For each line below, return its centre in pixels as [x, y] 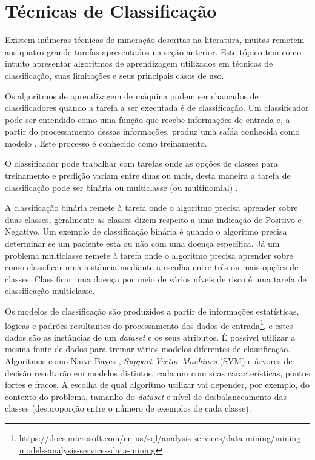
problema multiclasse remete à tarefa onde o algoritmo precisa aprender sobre [149, 255]
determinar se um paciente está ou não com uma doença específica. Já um [142, 243]
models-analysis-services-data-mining [87, 449]
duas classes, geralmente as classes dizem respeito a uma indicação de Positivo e [153, 219]
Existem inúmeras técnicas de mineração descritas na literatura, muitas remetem [155, 40]
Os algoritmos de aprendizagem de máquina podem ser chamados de [132, 95]
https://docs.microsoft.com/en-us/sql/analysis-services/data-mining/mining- [161, 438]
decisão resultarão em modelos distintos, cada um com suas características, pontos [157, 372]
